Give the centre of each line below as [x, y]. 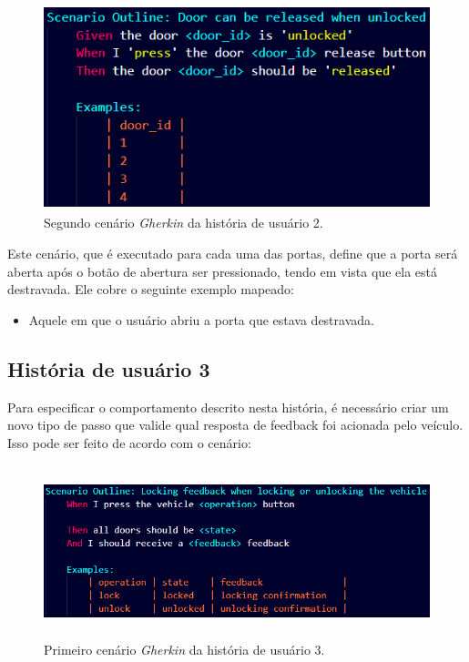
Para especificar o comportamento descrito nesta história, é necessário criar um [228, 407]
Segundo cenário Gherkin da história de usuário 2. [184, 223]
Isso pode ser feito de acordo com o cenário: [129, 442]
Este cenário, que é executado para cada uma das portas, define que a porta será [233, 253]
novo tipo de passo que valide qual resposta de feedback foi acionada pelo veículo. [235, 425]
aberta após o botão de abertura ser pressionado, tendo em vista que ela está [222, 271]
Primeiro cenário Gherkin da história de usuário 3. [184, 649]
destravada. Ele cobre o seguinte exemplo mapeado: [151, 289]
